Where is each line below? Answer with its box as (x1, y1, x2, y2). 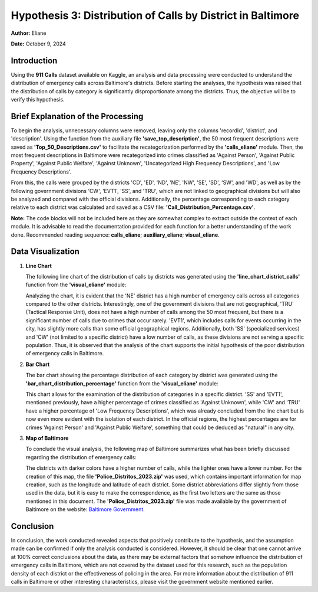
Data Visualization (11, 247, 79, 257)
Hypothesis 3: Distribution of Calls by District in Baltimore (11, 9, 300, 22)
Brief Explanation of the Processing (11, 111, 144, 121)
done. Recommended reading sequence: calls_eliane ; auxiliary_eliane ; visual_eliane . (11, 231, 220, 238)
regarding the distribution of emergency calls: (25, 453, 137, 460)
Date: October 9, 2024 (11, 40, 66, 47)
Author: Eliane (11, 30, 47, 37)
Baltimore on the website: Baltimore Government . (25, 506, 145, 513)
